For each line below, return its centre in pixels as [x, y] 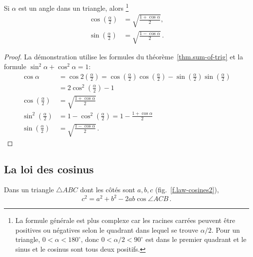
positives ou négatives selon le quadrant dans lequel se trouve [107, 229]
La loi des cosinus [49, 169]
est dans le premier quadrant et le [196, 239]
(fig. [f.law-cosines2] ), [187, 190]
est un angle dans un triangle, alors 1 [73, 7]
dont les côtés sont [108, 190]
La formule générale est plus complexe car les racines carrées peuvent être [125, 220]
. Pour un [226, 229]
